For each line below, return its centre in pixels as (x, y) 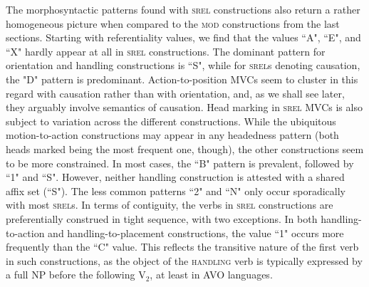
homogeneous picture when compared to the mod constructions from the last (173, 23)
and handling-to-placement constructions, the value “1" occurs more (196, 233)
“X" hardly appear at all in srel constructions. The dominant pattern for (166, 51)
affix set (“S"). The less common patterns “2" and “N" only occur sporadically (176, 191)
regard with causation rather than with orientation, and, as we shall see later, (175, 93)
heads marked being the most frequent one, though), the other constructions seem (185, 148)
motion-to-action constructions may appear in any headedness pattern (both (172, 135)
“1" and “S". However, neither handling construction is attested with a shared (175, 177)
